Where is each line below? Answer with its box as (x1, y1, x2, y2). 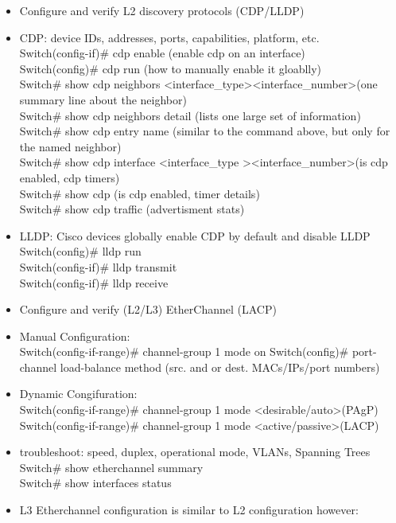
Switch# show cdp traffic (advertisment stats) (19, 201, 245, 217)
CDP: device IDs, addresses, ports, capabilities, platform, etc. (19, 29, 320, 45)
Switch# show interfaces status (19, 474, 172, 491)
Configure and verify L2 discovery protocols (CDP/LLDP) (19, 2, 305, 18)
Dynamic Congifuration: (19, 385, 138, 402)
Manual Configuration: (19, 327, 130, 344)
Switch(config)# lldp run (19, 243, 142, 260)
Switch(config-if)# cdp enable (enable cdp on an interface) (19, 45, 305, 61)
